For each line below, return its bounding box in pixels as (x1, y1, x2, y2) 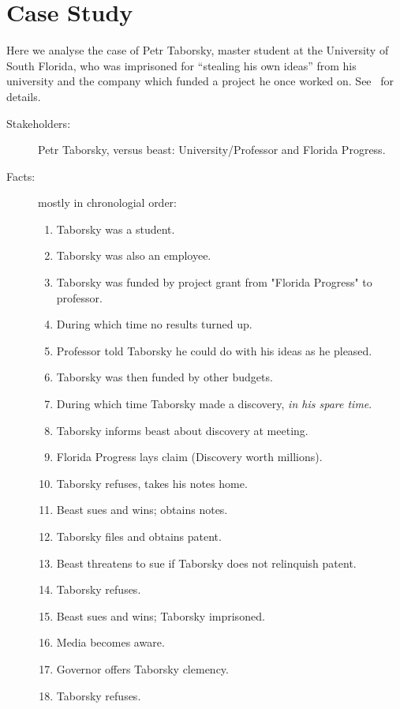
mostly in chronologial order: (38, 194, 177, 211)
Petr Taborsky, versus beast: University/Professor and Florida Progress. (38, 141, 386, 158)
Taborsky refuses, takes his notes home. (56, 475, 248, 491)
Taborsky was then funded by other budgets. (56, 369, 273, 385)
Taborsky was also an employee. (56, 247, 211, 264)
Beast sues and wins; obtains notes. (56, 501, 228, 518)
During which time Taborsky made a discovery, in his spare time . (56, 396, 372, 412)
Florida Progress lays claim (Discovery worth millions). (56, 448, 323, 465)
